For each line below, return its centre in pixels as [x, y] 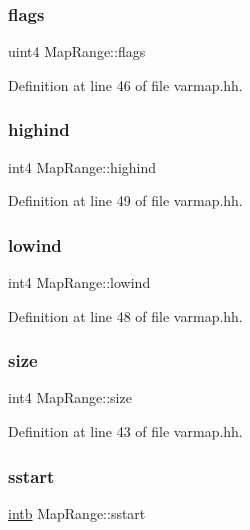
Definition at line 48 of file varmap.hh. [125, 315]
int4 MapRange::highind [82, 166]
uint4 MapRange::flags [77, 51]
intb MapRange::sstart [77, 512]
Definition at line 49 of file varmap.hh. [125, 200]
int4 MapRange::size [70, 397]
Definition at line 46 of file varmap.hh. [125, 84]
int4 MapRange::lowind [79, 282]
